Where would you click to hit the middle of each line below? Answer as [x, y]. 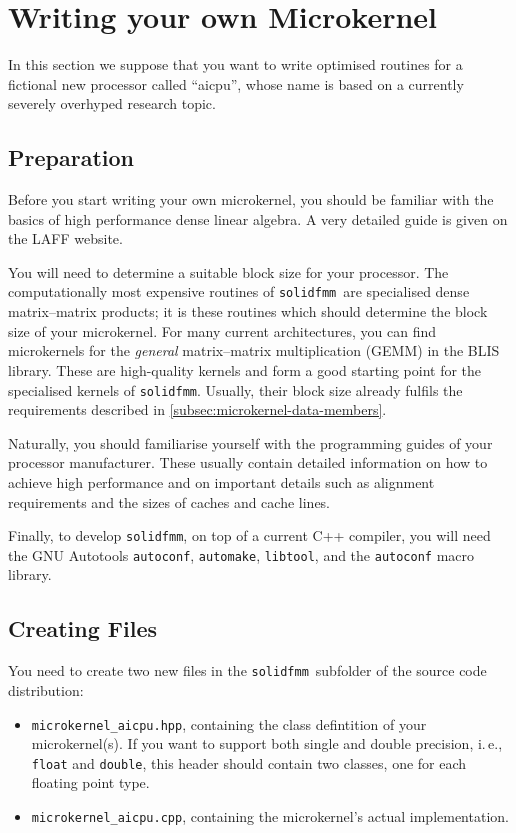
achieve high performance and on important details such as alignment [221, 481]
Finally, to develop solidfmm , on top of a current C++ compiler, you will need [249, 535]
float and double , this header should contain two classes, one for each [249, 762]
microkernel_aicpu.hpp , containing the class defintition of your [229, 723]
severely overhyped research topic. [112, 103]
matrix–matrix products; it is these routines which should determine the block [248, 311]
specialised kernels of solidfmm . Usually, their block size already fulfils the [235, 389]
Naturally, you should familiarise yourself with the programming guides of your [250, 442]
